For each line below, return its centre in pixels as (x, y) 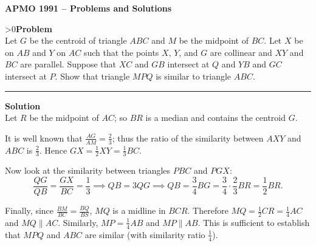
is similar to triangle (194, 76)
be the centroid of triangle (78, 40)
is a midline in (139, 210)
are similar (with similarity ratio (145, 234)
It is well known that (44, 138)
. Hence (53, 150)
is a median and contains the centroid (216, 118)
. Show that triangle (92, 76)
